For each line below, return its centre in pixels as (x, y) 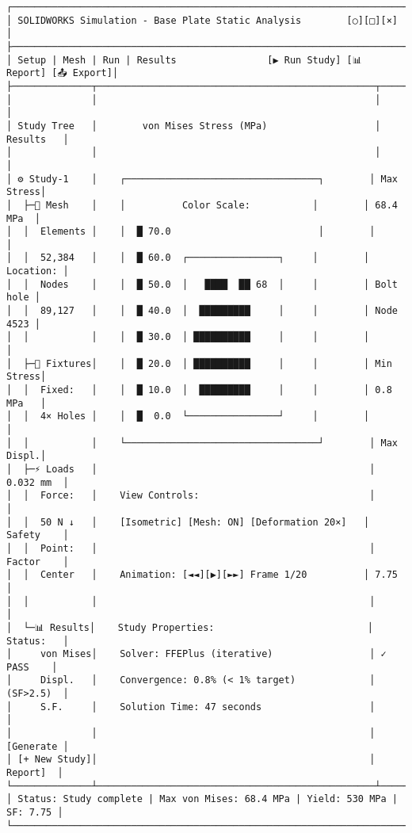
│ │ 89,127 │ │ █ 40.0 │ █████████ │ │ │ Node (202, 311)
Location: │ (38, 271)
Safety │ (38, 535)
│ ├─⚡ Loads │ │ (191, 469)
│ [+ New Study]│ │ (191, 760)
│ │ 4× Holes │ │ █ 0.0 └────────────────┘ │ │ (188, 416)
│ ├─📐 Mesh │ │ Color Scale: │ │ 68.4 (202, 205)
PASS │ (32, 667)
